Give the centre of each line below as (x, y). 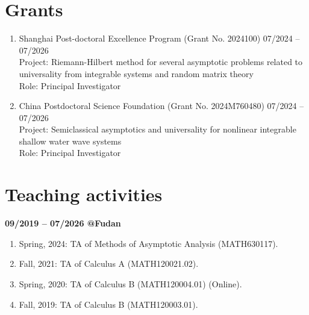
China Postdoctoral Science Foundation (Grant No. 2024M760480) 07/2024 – (161, 106)
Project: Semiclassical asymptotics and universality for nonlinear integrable (158, 129)
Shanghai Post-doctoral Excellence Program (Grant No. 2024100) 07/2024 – (159, 38)
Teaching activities (84, 194)
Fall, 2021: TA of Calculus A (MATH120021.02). (109, 264)
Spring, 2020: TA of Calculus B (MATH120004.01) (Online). (130, 283)
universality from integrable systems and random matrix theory (136, 73)
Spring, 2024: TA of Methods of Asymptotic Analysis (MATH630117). (148, 243)
